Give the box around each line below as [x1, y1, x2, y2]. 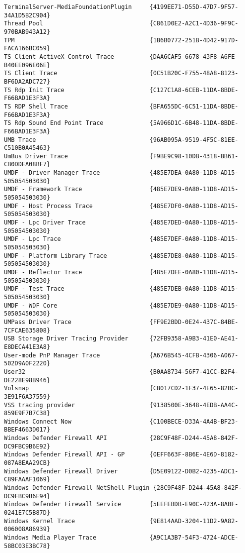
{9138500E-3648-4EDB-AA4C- [149, 401, 239, 409]
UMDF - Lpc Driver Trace [4, 219, 86, 226]
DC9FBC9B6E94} [4, 492, 51, 500]
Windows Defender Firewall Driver [4, 467, 118, 475]
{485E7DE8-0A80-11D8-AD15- [149, 252, 239, 259]
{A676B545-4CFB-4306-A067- [149, 351, 239, 359]
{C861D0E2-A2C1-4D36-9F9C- [149, 20, 239, 27]
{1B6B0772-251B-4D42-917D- [149, 36, 239, 44]
